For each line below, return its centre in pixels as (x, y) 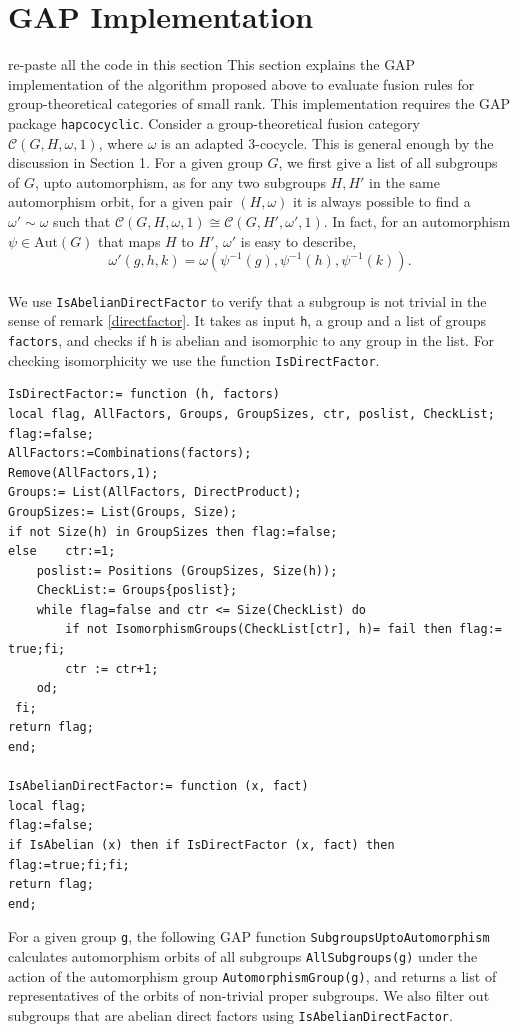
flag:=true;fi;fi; (69, 864)
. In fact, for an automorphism (417, 220)
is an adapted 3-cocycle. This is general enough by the (327, 142)
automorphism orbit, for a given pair (120, 201)
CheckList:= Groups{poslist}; (137, 590)
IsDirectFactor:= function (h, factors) (144, 394)
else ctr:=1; (62, 551)
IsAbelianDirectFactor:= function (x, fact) (158, 786)
